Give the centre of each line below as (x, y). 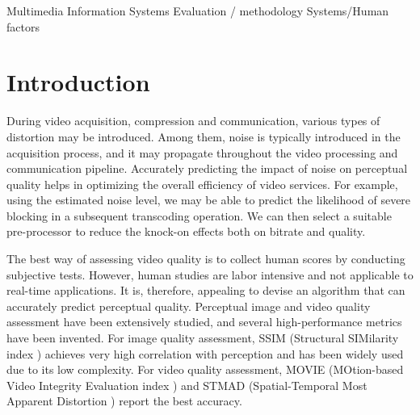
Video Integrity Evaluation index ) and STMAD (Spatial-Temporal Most (187, 385)
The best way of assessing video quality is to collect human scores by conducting (206, 259)
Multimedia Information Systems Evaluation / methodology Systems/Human (198, 10)
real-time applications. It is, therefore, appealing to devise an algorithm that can (206, 290)
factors (23, 26)
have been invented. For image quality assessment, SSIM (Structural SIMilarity (203, 338)
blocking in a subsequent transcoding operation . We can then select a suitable (199, 215)
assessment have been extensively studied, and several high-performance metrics (204, 322)
